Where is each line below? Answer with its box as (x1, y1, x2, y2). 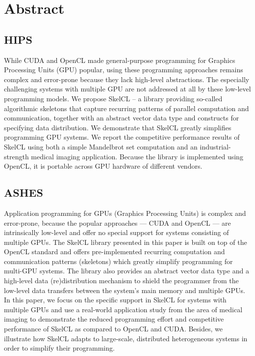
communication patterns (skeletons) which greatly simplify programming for (4, 256, 233, 266)
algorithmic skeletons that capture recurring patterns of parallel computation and (4, 103, 249, 113)
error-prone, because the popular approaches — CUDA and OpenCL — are (4, 217, 231, 228)
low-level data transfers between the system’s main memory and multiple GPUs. (4, 285, 245, 295)
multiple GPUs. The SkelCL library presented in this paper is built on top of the (4, 237, 247, 247)
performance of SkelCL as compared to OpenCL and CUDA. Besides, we (4, 324, 223, 334)
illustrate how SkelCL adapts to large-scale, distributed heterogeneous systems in (4, 333, 248, 343)
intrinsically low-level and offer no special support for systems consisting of (4, 227, 229, 237)
